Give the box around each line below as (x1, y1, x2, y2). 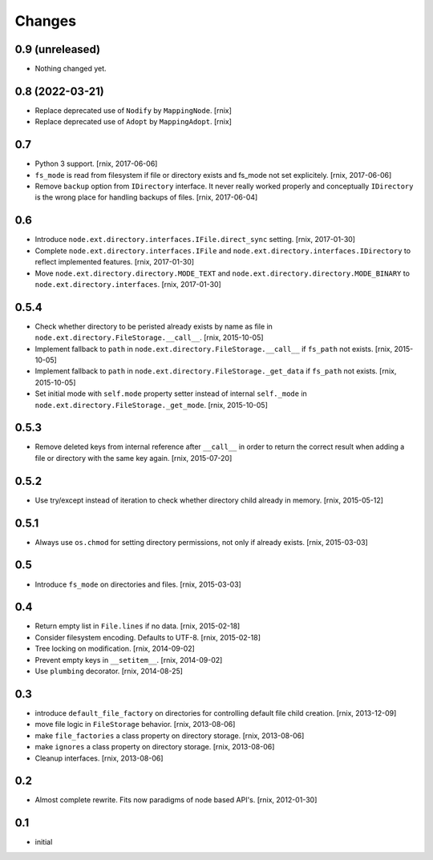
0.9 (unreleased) (14, 42, 100, 56)
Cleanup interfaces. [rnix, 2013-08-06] (34, 753, 164, 763)
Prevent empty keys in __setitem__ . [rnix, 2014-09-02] (34, 655, 223, 664)
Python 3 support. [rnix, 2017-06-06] (34, 159, 158, 168)
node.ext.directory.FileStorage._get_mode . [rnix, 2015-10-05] (34, 400, 269, 410)
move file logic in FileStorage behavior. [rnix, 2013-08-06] (34, 720, 236, 729)
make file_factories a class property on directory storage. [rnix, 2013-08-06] (34, 730, 305, 741)
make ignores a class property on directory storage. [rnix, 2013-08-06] (34, 742, 275, 752)
